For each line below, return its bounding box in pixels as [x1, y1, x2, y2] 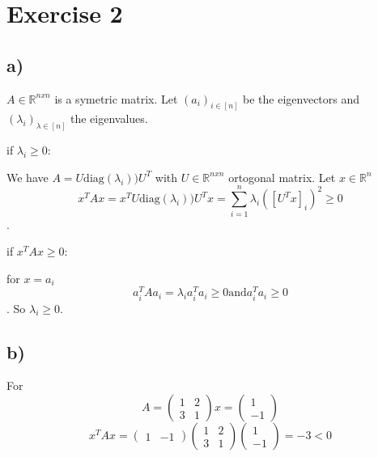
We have [6, 168, 49, 185]
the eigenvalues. [70, 110, 148, 127]
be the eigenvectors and [243, 90, 360, 107]
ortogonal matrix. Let [228, 168, 336, 185]
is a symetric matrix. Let [54, 90, 178, 107]
